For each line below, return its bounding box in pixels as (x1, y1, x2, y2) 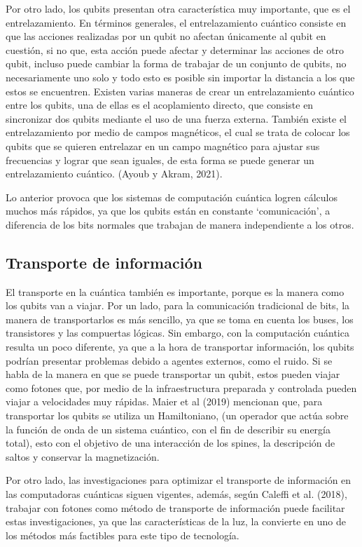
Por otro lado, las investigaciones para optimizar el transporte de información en (6, 473, 351, 487)
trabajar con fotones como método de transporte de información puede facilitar (6, 500, 345, 515)
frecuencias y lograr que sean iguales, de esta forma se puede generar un (6, 152, 314, 167)
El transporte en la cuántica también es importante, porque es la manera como (6, 284, 344, 299)
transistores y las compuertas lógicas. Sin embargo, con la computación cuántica (6, 325, 349, 340)
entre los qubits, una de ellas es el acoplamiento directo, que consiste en (6, 97, 314, 112)
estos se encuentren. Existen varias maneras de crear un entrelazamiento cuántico (6, 83, 354, 98)
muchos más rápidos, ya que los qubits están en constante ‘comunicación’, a (6, 203, 330, 218)
